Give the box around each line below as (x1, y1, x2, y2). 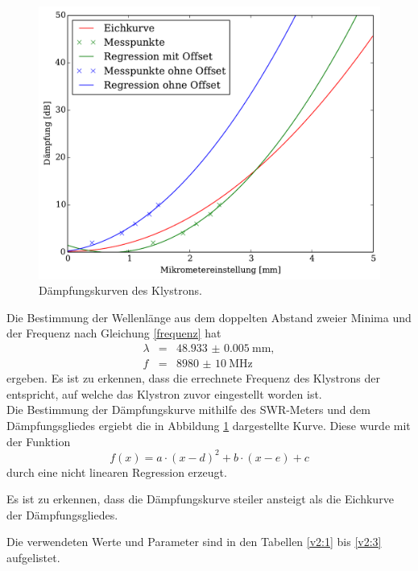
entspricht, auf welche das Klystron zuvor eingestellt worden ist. (6, 385, 322, 402)
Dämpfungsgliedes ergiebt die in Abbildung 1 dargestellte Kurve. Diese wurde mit (6, 416, 411, 433)
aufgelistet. (6, 548, 60, 565)
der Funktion (6, 432, 71, 449)
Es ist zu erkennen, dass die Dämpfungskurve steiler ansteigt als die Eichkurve (6, 490, 394, 507)
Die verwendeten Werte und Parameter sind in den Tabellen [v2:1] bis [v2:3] (6, 533, 382, 550)
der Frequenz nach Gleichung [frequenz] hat (6, 325, 221, 341)
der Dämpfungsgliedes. (6, 506, 118, 523)
